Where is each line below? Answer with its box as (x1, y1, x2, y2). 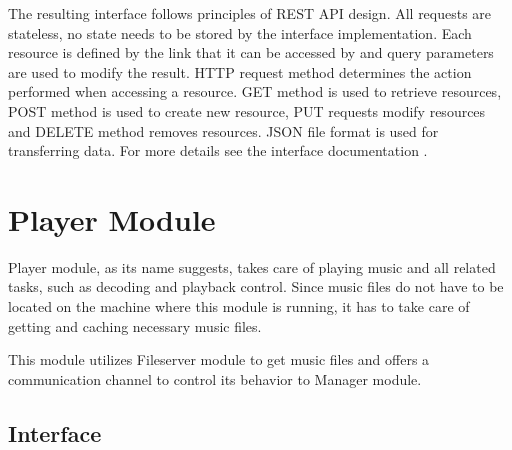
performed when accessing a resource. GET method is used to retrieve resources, (8, 81, 502, 102)
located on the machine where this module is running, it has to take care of (8, 296, 470, 317)
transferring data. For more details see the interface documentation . (8, 140, 428, 161)
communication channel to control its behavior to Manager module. (8, 368, 422, 389)
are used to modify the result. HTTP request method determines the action (8, 61, 472, 82)
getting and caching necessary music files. (8, 315, 262, 336)
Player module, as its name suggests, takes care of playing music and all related (8, 256, 496, 277)
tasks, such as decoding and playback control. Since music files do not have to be (8, 276, 504, 297)
